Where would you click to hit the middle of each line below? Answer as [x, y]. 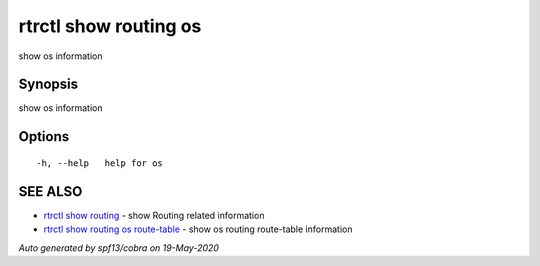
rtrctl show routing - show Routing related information [154, 215]
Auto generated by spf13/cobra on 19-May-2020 [119, 247]
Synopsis [48, 84]
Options [44, 136]
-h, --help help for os [100, 163]
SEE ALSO [50, 191]
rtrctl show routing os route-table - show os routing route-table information [198, 229]
